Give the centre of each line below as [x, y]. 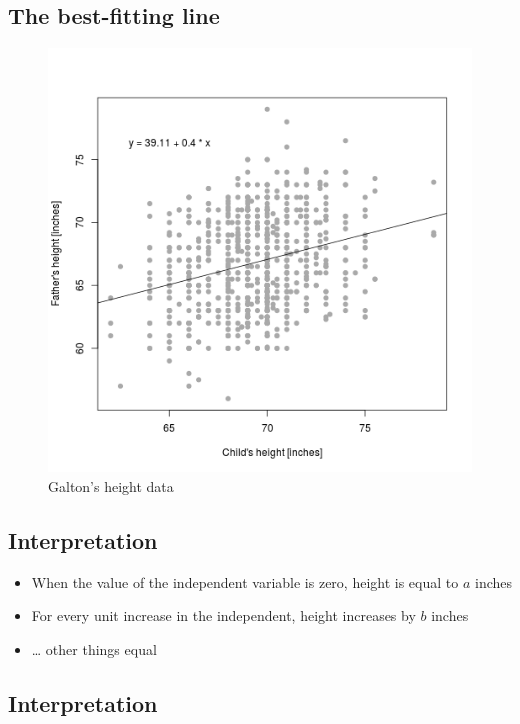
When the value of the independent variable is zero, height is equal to [245, 581]
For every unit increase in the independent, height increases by [223, 615]
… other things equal [94, 648]
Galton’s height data [111, 485]
